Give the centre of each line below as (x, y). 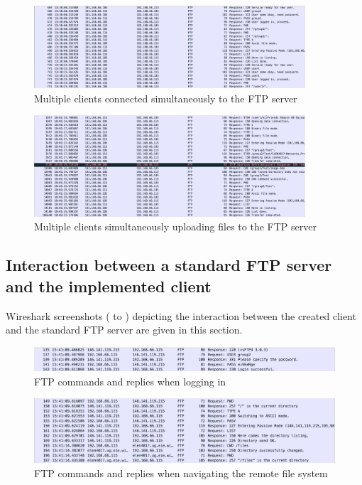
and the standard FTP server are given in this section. (124, 330)
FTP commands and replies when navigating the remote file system (181, 473)
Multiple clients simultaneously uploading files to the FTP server (175, 226)
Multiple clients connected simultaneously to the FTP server (166, 98)
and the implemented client (109, 286)
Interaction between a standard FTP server (169, 265)
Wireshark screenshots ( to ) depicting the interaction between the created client (181, 315)
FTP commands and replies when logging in (130, 381)
